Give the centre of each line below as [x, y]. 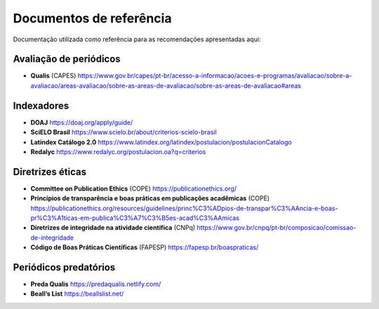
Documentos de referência [92, 18]
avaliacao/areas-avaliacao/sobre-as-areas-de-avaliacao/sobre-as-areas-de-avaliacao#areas [166, 85]
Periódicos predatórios [64, 267]
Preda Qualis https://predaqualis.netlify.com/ [96, 284]
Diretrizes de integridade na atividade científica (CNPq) [113, 228]
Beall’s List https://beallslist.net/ [77, 294]
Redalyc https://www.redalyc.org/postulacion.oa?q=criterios [118, 151]
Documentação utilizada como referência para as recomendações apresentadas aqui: [137, 39]
